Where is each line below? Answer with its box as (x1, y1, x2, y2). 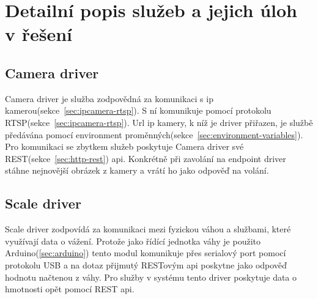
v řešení (5, 21, 73, 46)
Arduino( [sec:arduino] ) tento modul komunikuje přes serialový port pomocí (5, 246, 286, 259)
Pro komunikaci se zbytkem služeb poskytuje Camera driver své (5, 140, 244, 153)
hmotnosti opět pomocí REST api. (5, 282, 135, 295)
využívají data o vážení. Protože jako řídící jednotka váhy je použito (5, 234, 261, 247)
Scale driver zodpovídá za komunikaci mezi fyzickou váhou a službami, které (5, 223, 291, 235)
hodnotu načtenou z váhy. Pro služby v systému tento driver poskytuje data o (5, 270, 297, 283)
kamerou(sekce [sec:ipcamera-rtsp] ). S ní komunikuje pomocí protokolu (5, 104, 272, 117)
